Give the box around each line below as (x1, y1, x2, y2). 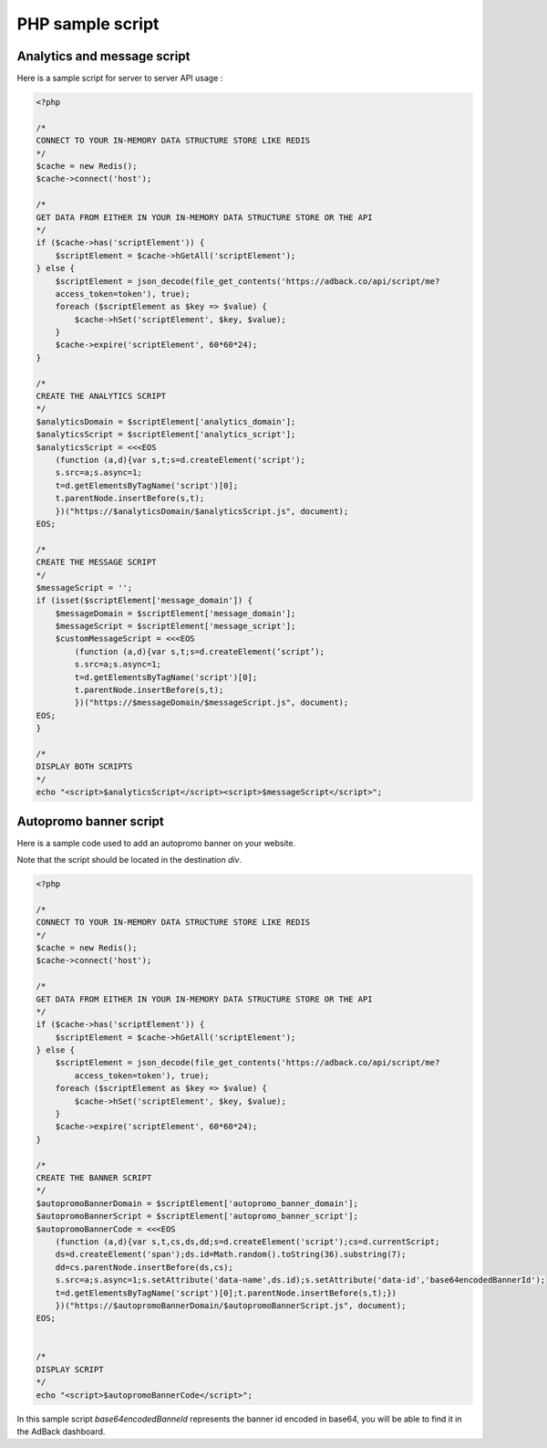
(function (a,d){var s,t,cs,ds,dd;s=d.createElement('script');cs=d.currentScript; (55, 1236, 440, 1246)
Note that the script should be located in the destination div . (16, 855, 243, 866)
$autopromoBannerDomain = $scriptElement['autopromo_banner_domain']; (36, 1198, 359, 1209)
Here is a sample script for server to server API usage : (16, 73, 223, 84)
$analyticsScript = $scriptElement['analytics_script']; (36, 429, 296, 440)
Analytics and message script (16, 48, 191, 64)
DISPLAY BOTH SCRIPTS (36, 761, 133, 771)
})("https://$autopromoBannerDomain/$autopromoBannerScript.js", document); (55, 1300, 407, 1310)
